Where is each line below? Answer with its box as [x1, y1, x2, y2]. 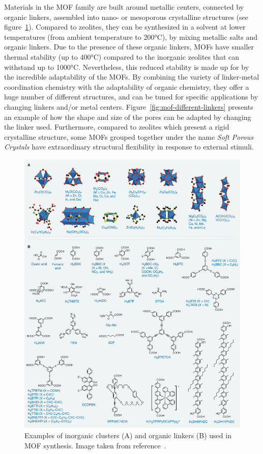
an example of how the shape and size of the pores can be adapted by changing [4, 111, 251, 122]
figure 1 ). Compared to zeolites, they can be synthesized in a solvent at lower [4, 21, 246, 32]
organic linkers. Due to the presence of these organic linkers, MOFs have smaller [4, 41, 254, 52]
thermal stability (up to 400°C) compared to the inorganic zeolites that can [4, 51, 240, 62]
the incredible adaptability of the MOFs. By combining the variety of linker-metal [4, 71, 259, 82]
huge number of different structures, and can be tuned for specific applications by [4, 91, 258, 102]
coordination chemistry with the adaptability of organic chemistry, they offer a [4, 81, 249, 92]
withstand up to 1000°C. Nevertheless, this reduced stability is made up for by [4, 61, 249, 72]
